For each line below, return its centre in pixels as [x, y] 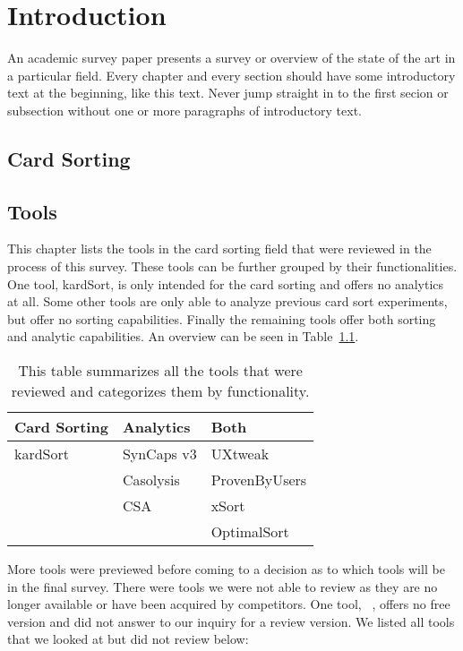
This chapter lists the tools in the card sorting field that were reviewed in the [219, 248]
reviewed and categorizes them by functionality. [160, 391]
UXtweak [240, 454]
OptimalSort [250, 532]
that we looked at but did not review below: [128, 639]
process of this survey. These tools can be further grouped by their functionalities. [232, 266]
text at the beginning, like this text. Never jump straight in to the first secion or [228, 93]
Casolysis [151, 480]
